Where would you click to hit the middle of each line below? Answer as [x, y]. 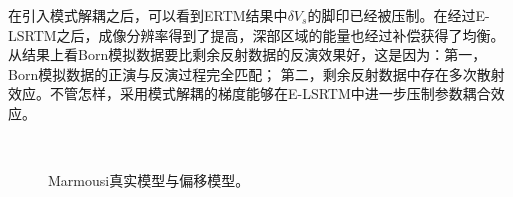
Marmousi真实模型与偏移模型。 [149, 180]
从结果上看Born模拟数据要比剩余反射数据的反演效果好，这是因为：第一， [247, 54]
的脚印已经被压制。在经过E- [398, 15]
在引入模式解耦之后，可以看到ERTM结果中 [148, 15]
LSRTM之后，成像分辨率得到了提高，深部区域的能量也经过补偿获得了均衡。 [256, 34]
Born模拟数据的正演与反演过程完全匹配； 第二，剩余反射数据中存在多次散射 [256, 73]
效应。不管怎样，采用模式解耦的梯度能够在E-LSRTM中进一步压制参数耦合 [249, 93]
